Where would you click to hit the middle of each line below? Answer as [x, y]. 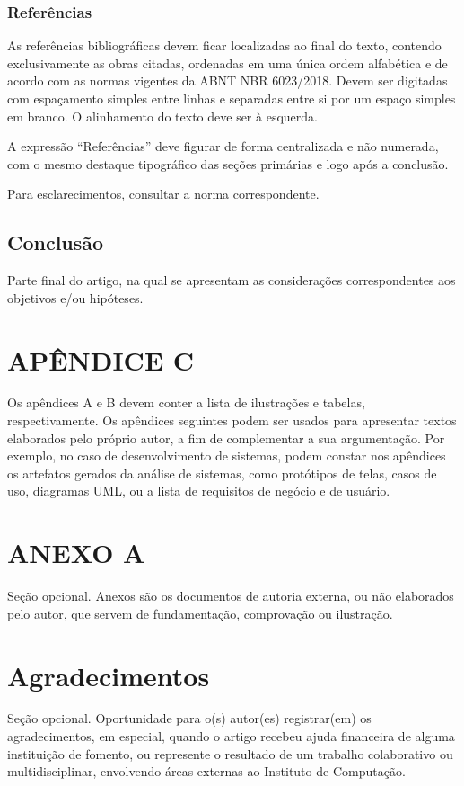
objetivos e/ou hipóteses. [75, 297]
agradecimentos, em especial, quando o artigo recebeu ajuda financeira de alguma [231, 736]
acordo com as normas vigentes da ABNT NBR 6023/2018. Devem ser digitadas [228, 80]
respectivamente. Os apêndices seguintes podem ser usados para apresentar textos [232, 420]
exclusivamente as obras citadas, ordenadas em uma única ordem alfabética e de [228, 63]
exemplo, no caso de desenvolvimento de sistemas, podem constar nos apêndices [227, 456]
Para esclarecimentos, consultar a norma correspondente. [163, 194]
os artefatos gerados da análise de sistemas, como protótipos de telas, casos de [222, 473]
